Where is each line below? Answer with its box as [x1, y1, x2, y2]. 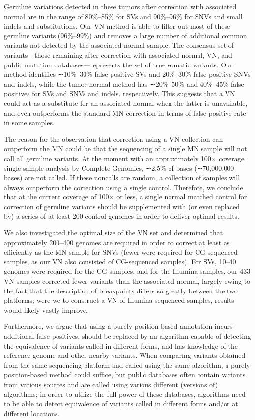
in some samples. [4, 117, 55, 128]
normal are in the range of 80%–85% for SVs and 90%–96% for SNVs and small [4, 11, 243, 21]
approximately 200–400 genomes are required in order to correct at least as [4, 237, 230, 247]
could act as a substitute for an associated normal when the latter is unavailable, [4, 97, 248, 108]
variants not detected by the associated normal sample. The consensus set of [4, 40, 234, 50]
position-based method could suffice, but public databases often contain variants [4, 369, 246, 380]
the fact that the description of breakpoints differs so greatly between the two [4, 285, 238, 295]
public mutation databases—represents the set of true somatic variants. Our [4, 59, 233, 69]
